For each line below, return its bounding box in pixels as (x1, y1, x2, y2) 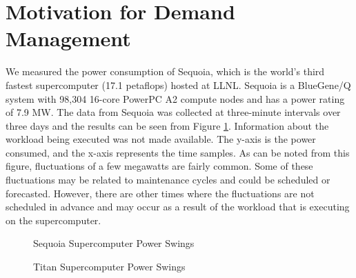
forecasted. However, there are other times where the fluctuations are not (6, 186, 315, 200)
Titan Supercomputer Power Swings (33, 259, 186, 274)
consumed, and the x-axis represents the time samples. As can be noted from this (6, 145, 350, 159)
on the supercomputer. (6, 212, 101, 227)
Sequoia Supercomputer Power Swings (33, 236, 195, 250)
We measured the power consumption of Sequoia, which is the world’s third (6, 64, 325, 79)
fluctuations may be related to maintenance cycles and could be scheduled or (6, 172, 330, 187)
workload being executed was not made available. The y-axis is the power (6, 132, 316, 146)
